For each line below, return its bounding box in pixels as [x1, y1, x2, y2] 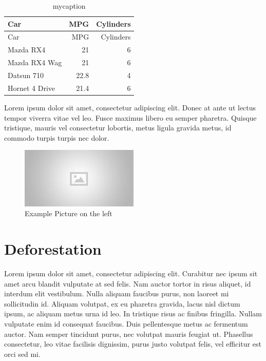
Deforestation [4, 238, 102, 259]
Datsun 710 [8, 69, 44, 80]
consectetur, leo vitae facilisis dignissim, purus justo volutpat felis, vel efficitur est [4, 338, 261, 349]
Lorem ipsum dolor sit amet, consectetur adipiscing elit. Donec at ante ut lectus [4, 102, 256, 112]
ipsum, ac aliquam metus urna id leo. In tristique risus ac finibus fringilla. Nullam [4, 308, 262, 319]
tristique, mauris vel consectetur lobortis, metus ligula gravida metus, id [4, 122, 232, 133]
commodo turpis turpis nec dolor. [4, 132, 109, 143]
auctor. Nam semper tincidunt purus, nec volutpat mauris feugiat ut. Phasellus [4, 328, 253, 339]
